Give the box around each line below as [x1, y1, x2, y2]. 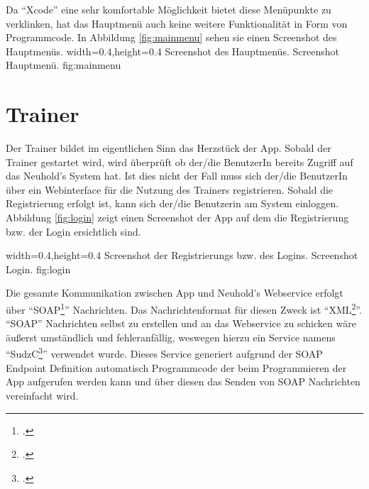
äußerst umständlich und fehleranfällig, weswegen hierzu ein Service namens [6, 329, 336, 344]
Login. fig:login [6, 261, 71, 276]
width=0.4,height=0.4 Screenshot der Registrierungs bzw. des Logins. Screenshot [6, 248, 358, 263]
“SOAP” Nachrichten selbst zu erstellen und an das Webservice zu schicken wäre [6, 316, 356, 331]
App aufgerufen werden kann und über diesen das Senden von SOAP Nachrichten [6, 374, 360, 389]
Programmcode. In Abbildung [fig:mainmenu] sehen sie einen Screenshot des [6, 30, 337, 45]
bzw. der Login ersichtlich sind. [6, 224, 141, 238]
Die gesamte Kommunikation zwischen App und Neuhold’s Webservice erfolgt [6, 285, 343, 300]
